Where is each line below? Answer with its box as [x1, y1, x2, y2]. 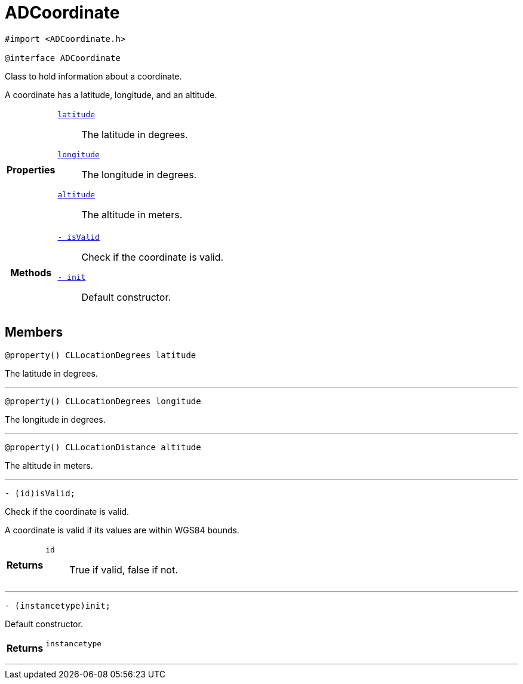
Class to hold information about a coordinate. [5, 71, 182, 81]
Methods [10, 266, 52, 279]
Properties [7, 164, 56, 176]
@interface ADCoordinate [5, 53, 121, 63]
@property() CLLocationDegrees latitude [5, 350, 196, 360]
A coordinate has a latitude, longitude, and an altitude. [5, 89, 217, 100]
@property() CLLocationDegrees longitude [5, 396, 201, 406]
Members [5, 325, 63, 340]
